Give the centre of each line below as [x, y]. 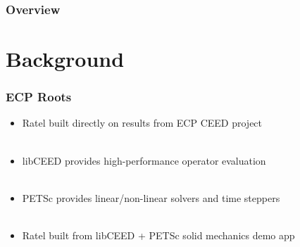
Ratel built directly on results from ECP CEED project [142, 123]
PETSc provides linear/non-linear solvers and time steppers [151, 197]
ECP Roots [39, 97]
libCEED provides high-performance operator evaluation [144, 160]
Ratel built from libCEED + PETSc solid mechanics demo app [158, 235]
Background [65, 59]
